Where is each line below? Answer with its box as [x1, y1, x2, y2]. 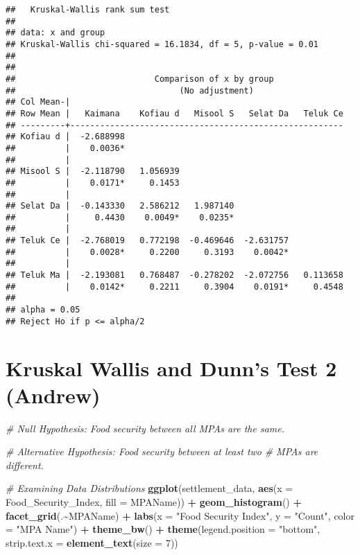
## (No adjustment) [6, 85, 254, 96]
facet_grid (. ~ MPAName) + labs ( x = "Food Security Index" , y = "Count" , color [6, 508, 354, 522]
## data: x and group [6, 28, 105, 38]
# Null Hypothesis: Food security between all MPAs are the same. [6, 421, 285, 435]
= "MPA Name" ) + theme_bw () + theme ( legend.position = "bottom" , [6, 522, 320, 536]
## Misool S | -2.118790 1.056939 [6, 166, 180, 177]
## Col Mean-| [6, 97, 71, 107]
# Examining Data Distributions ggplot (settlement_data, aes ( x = [6, 481, 293, 495]
